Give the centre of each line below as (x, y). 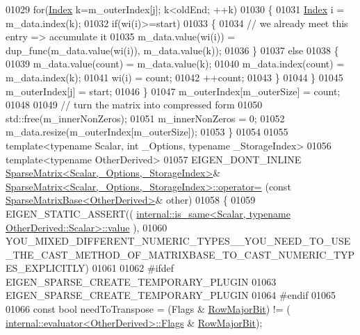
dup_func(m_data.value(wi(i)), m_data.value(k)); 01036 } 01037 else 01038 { (172, 50)
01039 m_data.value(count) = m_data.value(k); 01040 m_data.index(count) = (175, 64)
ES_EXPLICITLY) (47, 268)
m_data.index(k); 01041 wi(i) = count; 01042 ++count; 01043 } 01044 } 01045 (174, 77)
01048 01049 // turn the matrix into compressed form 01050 (134, 105)
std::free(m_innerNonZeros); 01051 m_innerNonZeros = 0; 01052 (145, 118)
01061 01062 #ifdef (133, 268)
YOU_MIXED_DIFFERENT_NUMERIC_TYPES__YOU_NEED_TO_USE (178, 241)
